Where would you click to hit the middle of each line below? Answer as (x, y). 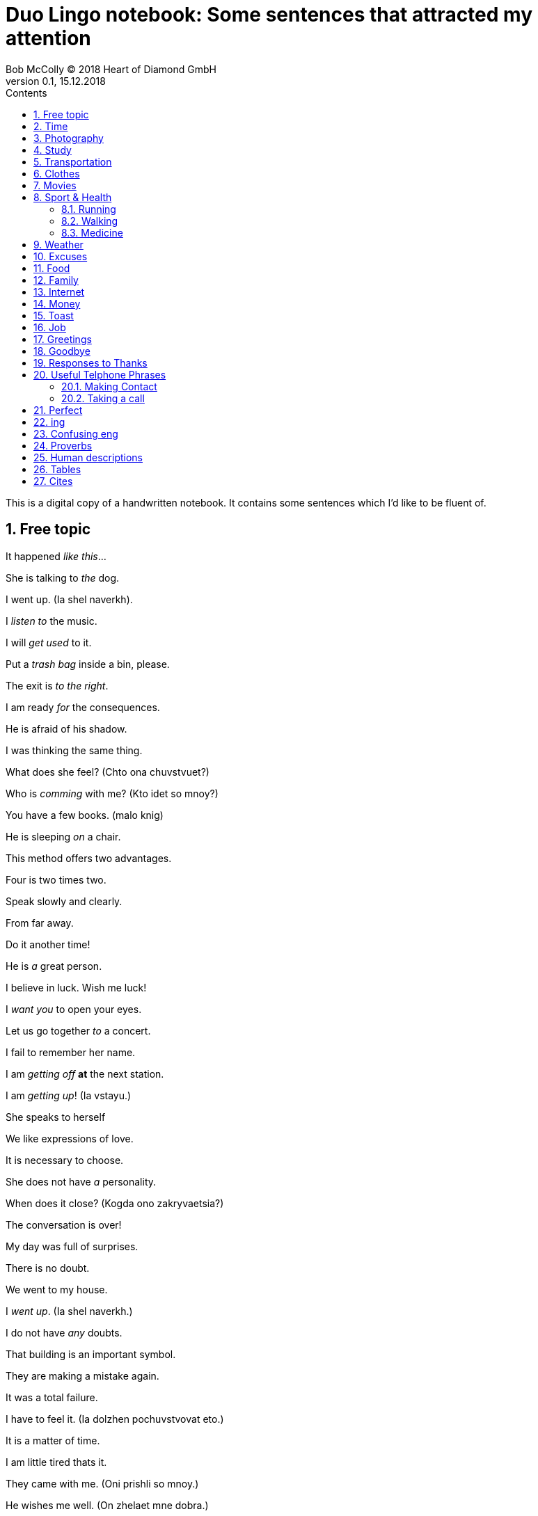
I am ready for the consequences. (83, 707)
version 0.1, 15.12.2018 (56, 81)
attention (48, 38)
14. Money (57, 303)
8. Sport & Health (73, 197)
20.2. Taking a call (103, 398)
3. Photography (69, 138)
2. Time (51, 126)
